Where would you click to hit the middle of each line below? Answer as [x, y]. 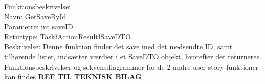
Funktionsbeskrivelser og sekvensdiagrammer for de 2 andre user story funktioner [131, 66]
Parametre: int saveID [39, 26]
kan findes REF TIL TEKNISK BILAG [73, 77]
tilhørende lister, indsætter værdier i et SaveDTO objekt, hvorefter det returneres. [133, 56]
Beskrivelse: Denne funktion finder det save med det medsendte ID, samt [118, 46]
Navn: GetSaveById [35, 16]
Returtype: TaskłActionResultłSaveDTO [68, 36]
